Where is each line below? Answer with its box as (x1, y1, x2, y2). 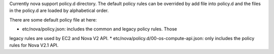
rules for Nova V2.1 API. (9, 42, 59, 48)
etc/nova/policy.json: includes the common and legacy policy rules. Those (22, 26, 177, 32)
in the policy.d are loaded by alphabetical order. (9, 7, 109, 13)
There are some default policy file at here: (9, 16, 97, 22)
